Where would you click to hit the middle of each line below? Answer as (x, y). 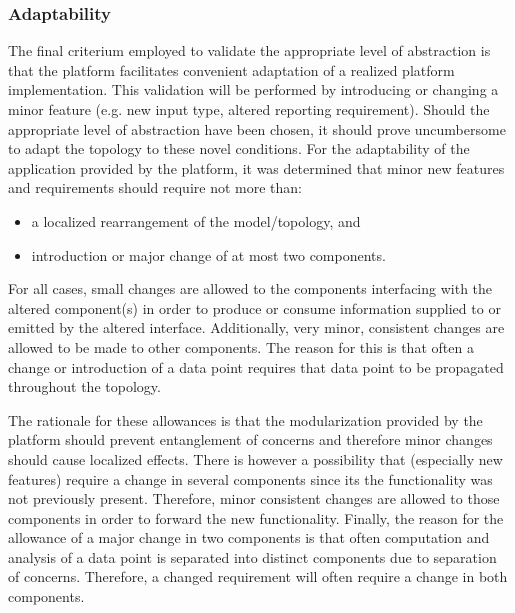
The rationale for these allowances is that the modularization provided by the (245, 419)
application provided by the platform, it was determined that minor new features (256, 167)
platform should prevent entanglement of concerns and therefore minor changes (250, 439)
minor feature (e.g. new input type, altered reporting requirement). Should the (249, 109)
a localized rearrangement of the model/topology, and (196, 220)
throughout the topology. (84, 386)
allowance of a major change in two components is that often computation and (249, 537)
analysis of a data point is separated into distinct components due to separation (252, 556)
